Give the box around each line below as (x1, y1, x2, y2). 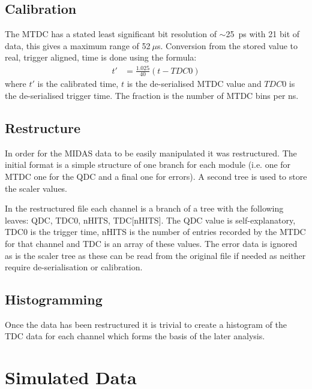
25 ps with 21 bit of (226, 28, 300, 40)
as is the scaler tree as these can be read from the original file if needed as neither (5, 249, 306, 261)
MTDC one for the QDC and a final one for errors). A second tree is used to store (5, 170, 307, 182)
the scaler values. (5, 182, 68, 194)
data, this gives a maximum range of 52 (5, 39, 151, 52)
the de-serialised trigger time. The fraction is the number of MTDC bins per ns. (5, 89, 299, 101)
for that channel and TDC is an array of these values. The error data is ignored (5, 237, 298, 249)
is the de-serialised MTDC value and (127, 77, 262, 90)
